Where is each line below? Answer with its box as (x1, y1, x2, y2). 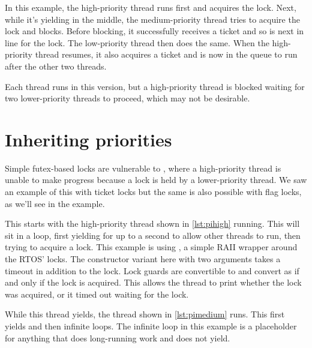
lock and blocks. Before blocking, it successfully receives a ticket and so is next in (5, 25, 304, 37)
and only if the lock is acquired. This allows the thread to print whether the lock (5, 276, 302, 289)
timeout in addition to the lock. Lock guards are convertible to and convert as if (5, 264, 299, 277)
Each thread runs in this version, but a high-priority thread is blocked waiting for (5, 80, 305, 92)
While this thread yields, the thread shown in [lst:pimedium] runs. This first (5, 308, 285, 320)
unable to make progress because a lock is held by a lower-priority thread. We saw (5, 173, 307, 186)
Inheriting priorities (5, 127, 172, 151)
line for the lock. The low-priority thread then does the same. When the (5, 36, 269, 49)
